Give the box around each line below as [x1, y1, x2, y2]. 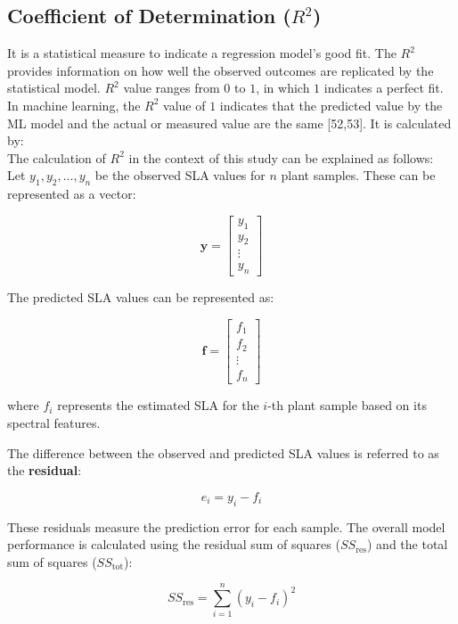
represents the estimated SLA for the [57, 396, 259, 415]
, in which [256, 78, 310, 97]
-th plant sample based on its [267, 396, 427, 415]
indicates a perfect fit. [323, 78, 444, 97]
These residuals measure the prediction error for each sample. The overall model [7, 517, 446, 536]
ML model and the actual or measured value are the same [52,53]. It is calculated [7, 113, 452, 132]
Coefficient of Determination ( [7, 2, 291, 29]
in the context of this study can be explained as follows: [128, 148, 434, 167]
